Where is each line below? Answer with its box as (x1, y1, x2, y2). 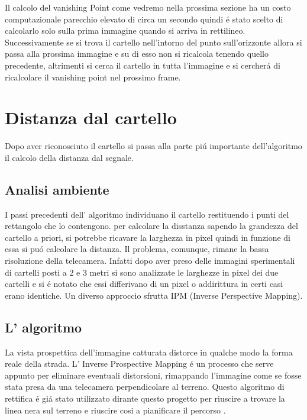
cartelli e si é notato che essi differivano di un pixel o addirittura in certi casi (5, 277, 283, 290)
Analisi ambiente (5, 180, 109, 198)
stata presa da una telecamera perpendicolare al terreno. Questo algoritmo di (5, 380, 285, 393)
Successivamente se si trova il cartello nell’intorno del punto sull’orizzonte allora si (5, 35, 302, 48)
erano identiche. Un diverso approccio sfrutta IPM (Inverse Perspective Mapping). (5, 289, 303, 301)
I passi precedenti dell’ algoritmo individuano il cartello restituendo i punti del (5, 208, 289, 220)
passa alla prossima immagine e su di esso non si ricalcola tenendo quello (5, 47, 269, 60)
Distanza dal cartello (5, 105, 177, 130)
